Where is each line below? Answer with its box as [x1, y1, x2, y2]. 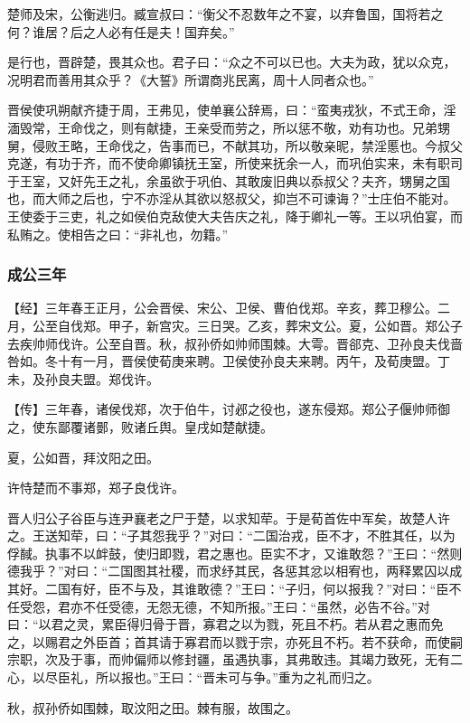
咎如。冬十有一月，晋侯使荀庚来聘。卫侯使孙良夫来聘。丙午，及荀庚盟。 [7, 352, 437, 371]
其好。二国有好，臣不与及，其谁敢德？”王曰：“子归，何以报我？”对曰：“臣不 [7, 579, 462, 598]
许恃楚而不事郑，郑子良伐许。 [7, 478, 184, 497]
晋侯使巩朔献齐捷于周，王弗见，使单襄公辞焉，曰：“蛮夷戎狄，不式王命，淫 [7, 100, 456, 119]
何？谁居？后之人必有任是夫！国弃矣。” [7, 22, 235, 41]
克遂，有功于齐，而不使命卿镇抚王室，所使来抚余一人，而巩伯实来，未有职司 [7, 154, 463, 173]
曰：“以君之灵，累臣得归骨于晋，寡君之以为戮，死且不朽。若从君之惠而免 [7, 615, 444, 634]
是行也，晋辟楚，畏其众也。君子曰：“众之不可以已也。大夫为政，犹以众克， [7, 52, 456, 71]
